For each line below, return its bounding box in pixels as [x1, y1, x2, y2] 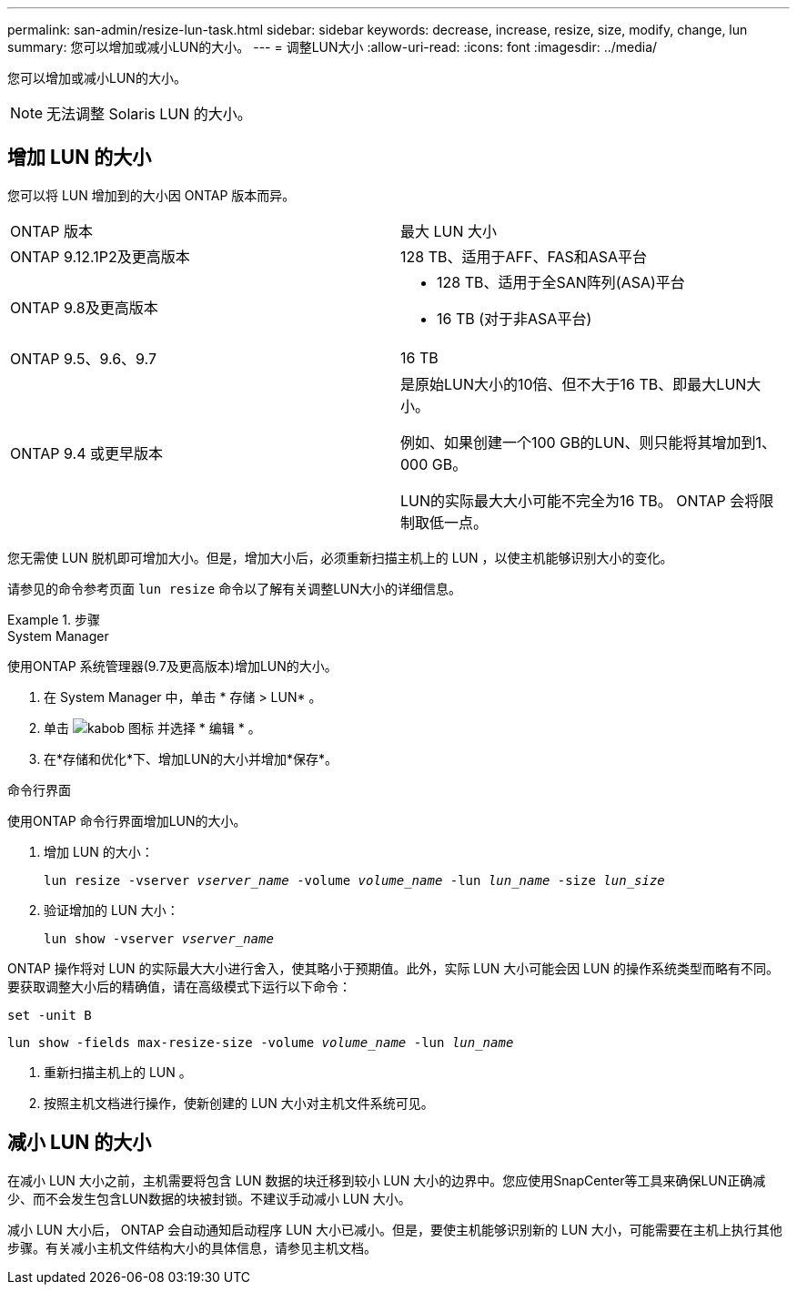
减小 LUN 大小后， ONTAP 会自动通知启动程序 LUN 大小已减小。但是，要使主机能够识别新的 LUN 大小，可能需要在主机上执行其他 [7, 1221, 782, 1237]
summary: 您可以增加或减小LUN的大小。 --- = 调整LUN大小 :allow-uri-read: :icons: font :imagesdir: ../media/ [7, 39, 658, 55]
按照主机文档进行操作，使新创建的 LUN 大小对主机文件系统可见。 [44, 1094, 434, 1111]
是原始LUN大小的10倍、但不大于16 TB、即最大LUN [400, 374, 747, 393]
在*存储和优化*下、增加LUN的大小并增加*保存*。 [44, 750, 338, 767]
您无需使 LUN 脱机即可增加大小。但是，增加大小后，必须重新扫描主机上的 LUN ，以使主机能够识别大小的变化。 [7, 549, 673, 565]
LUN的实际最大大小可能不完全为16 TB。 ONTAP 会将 [400, 491, 760, 510]
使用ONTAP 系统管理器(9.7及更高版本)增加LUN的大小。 [7, 657, 338, 674]
